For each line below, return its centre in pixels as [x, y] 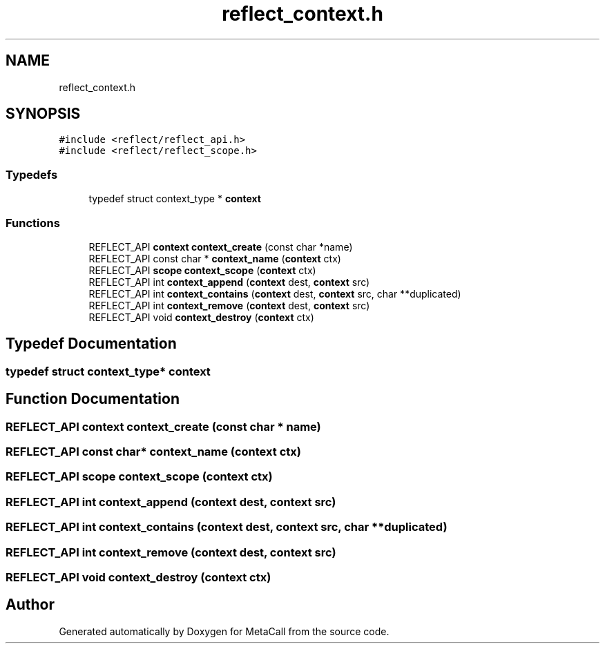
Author [30, 605]
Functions [33, 223]
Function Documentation [93, 399]
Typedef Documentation [91, 344]
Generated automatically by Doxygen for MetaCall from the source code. [224, 631]
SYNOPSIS [43, 114]
